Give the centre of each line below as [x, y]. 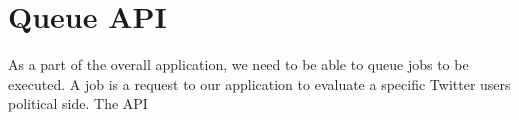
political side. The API [78, 103]
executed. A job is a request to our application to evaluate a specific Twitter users [259, 83]
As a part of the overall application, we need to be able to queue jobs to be [238, 64]
